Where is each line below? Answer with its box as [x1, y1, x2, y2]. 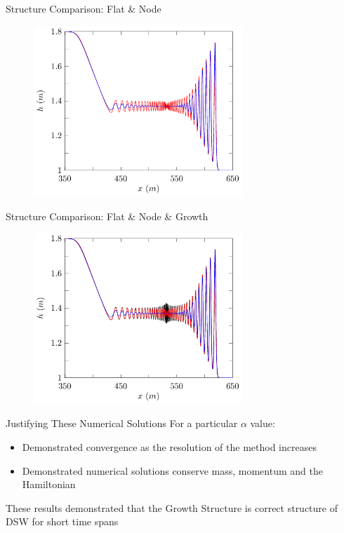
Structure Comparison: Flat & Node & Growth [6, 208, 209, 223]
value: [250, 416, 275, 431]
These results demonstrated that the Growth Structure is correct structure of [6, 500, 338, 515]
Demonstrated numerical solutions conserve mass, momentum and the [22, 463, 323, 478]
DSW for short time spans [6, 514, 119, 529]
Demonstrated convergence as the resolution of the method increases [22, 440, 317, 454]
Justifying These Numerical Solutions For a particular [6, 416, 238, 431]
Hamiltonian [22, 477, 76, 492]
